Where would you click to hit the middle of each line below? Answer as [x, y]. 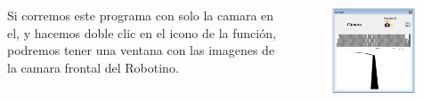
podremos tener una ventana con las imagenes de [141, 50]
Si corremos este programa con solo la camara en [141, 15]
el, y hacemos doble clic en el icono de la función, [142, 32]
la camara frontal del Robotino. [93, 67]
